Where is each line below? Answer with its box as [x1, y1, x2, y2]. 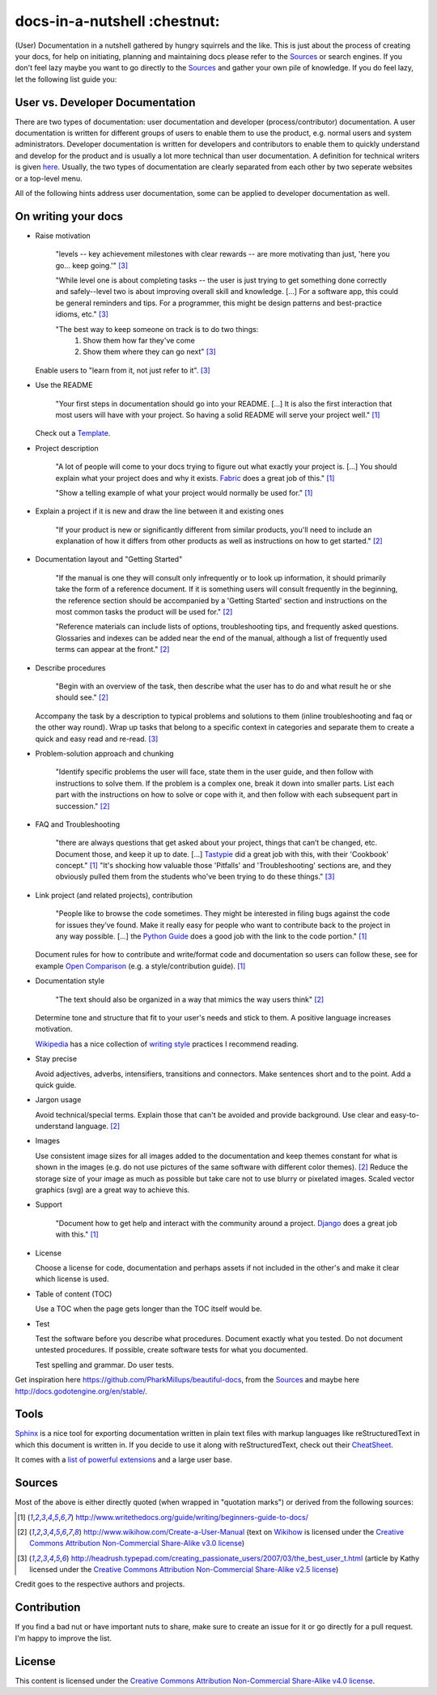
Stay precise [35, 1054, 77, 1064]
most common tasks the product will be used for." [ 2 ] [55, 607, 233, 617]
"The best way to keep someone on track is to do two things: [55, 324, 259, 334]
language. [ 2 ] [75, 1122, 121, 1131]
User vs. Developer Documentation [15, 96, 196, 109]
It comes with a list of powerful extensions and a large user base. [15, 1454, 232, 1465]
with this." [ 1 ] [55, 1229, 99, 1239]
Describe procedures [35, 662, 106, 672]
